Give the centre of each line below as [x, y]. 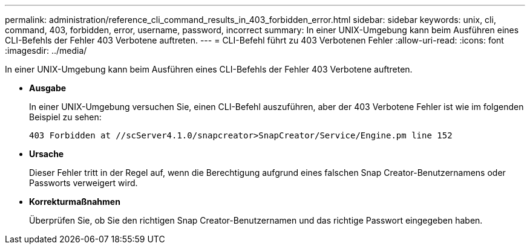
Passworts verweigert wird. [83, 183]
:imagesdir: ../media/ [46, 50]
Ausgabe [48, 88]
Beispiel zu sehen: [65, 117]
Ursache [47, 154]
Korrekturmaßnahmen [75, 202]
